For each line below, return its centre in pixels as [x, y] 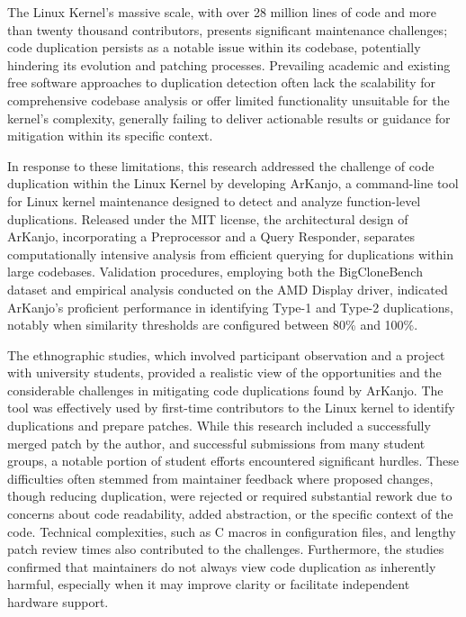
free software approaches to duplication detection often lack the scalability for [221, 82]
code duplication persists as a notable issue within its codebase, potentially [214, 47]
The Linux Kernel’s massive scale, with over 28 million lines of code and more [222, 12]
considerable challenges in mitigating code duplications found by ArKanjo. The [225, 390]
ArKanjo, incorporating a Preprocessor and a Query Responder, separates [211, 236]
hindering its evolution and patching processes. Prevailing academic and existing [229, 64]
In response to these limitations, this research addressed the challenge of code [221, 165]
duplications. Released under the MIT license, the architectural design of [208, 218]
